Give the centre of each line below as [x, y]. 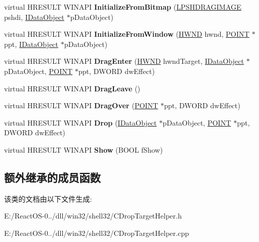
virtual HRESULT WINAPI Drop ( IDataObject [80, 122]
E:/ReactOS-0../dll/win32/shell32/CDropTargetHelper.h [93, 216]
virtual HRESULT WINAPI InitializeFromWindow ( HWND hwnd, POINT [127, 34]
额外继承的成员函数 [52, 177]
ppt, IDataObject [31, 44]
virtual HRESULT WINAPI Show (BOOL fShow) [84, 149]
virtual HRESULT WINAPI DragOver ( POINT [81, 105]
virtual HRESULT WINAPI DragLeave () [72, 88]
